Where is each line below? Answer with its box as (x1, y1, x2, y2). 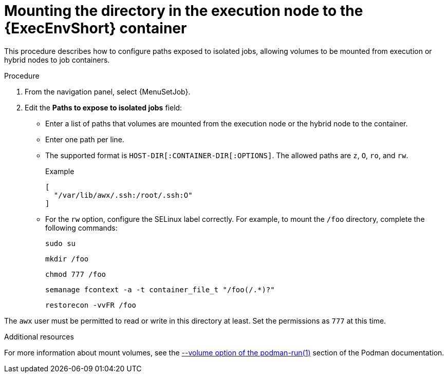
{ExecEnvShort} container (4, 20, 187, 37)
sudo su (45, 239, 76, 248)
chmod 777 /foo (45, 270, 106, 278)
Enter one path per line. (45, 135, 124, 144)
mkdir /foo (45, 254, 89, 263)
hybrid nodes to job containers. (4, 55, 110, 64)
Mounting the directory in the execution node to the (4, 2, 363, 20)
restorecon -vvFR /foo (45, 300, 137, 309)
